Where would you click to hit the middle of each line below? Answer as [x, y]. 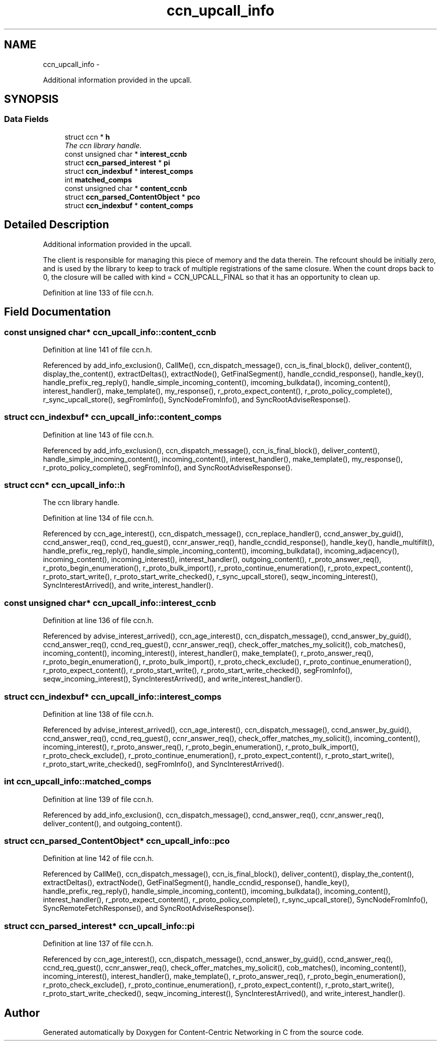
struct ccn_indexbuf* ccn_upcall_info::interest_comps [113, 696]
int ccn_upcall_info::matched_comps [78, 782]
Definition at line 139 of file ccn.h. [98, 799]
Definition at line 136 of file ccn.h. [98, 621]
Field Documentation [57, 312]
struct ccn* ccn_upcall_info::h [65, 485]
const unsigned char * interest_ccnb [126, 154]
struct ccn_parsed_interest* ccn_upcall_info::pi [99, 926]
